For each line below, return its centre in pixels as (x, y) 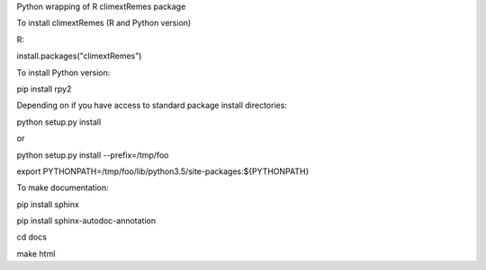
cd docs (31, 237)
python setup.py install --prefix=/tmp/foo (93, 155)
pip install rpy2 (44, 89)
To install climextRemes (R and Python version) (104, 23)
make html (36, 253)
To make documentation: (63, 187)
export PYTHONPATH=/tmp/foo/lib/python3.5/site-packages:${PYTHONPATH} (163, 171)
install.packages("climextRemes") (79, 56)
